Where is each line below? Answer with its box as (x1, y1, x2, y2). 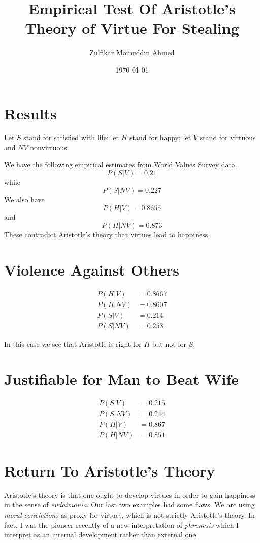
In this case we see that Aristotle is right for (4, 338, 142, 349)
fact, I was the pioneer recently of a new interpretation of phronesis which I (4, 519, 239, 530)
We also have (4, 194, 45, 205)
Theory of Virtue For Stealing (25, 18, 239, 39)
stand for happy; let (129, 132, 191, 143)
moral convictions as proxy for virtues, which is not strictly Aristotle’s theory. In (4, 510, 255, 520)
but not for (152, 338, 187, 349)
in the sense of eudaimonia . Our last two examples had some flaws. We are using (4, 499, 255, 510)
